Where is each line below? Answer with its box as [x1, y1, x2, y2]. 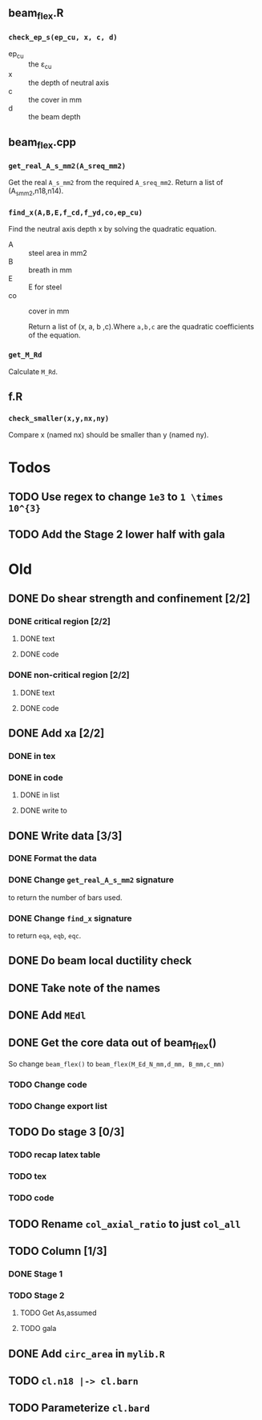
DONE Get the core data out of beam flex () [8, 1035, 217, 1051]
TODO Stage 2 [8, 1289, 65, 1301]
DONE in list [19, 790, 60, 800]
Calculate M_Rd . [8, 366, 58, 376]
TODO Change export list [8, 1101, 108, 1112]
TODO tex [8, 1171, 47, 1182]
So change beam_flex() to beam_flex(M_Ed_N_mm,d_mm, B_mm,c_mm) [8, 1059, 225, 1069]
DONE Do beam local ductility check [8, 954, 192, 968]
